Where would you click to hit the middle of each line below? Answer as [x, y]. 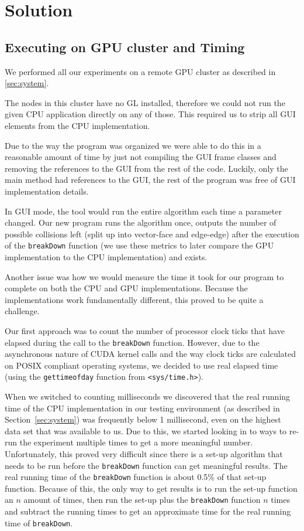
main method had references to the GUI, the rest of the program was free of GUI [150, 180]
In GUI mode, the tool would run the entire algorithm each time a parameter [143, 211]
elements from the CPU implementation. [77, 125]
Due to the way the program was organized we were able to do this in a [133, 145]
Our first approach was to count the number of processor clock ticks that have [145, 330]
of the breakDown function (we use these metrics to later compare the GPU [139, 245]
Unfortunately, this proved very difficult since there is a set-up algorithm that [144, 453]
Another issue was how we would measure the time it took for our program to [144, 276]
